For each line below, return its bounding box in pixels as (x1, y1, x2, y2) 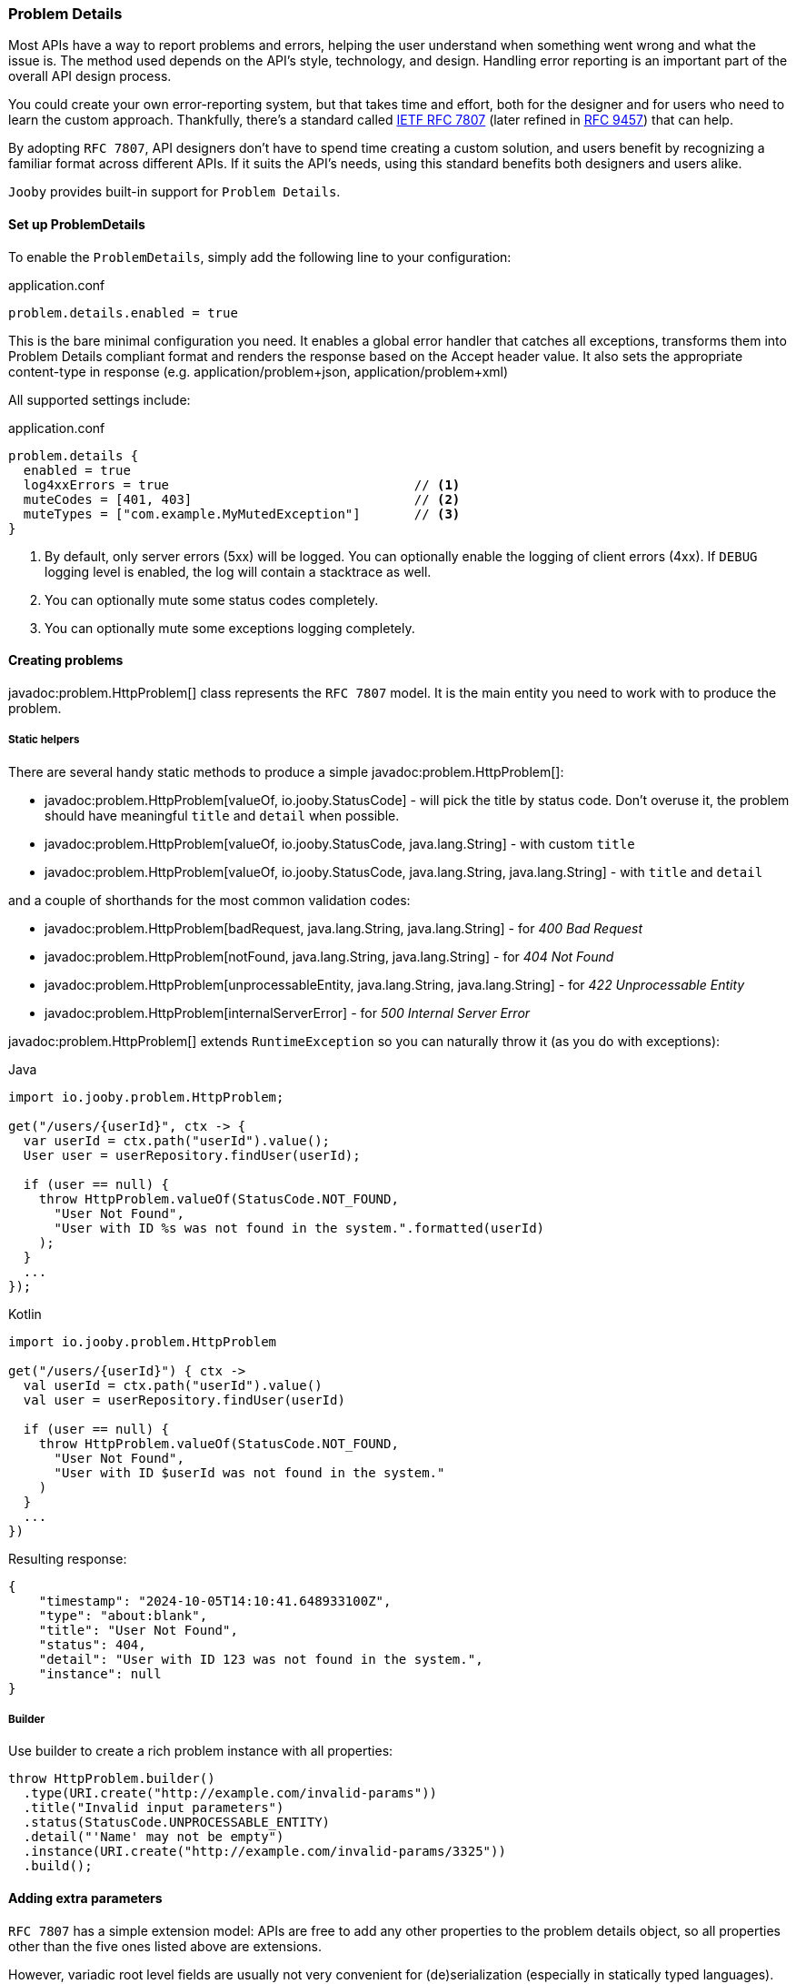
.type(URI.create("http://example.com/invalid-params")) (23, 1786, 438, 1801)
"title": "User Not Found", (38, 1622, 238, 1637)
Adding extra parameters (8, 1889, 163, 1906)
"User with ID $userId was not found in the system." (54, 1465, 445, 1480)
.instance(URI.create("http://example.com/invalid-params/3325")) (23, 1844, 506, 1859)
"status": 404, (38, 1637, 146, 1652)
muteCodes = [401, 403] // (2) (23, 491, 461, 507)
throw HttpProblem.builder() (8, 1771, 215, 1787)
